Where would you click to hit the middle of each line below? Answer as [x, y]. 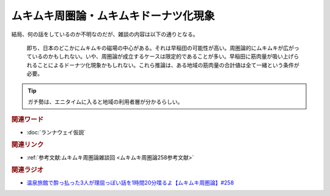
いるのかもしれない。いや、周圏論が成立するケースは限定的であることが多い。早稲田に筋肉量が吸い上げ [163, 56]
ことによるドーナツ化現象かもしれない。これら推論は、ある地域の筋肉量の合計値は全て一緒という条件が [168, 65]
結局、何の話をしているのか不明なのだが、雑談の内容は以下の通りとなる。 [105, 34]
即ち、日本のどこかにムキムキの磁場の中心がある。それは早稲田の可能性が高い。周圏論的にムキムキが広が [160, 48]
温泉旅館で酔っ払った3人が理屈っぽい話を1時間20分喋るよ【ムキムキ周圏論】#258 [130, 183]
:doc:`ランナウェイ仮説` [56, 132]
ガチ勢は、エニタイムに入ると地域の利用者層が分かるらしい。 [105, 101]
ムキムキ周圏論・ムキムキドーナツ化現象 [113, 16]
